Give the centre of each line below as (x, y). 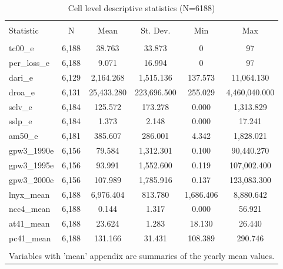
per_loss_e (29, 63)
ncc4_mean (30, 209)
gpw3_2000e (31, 179)
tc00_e (21, 48)
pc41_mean (30, 238)
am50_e (24, 136)
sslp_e (21, 121)
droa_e (22, 92)
